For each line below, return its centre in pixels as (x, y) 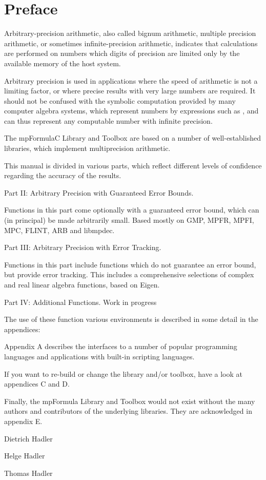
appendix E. (23, 421)
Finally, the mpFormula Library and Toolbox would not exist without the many (130, 401)
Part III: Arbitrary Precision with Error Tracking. (83, 247)
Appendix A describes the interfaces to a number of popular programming (121, 346)
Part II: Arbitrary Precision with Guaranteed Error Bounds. (99, 192)
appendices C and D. (37, 384)
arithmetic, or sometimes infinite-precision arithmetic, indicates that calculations (131, 43)
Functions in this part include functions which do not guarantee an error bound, (130, 264)
